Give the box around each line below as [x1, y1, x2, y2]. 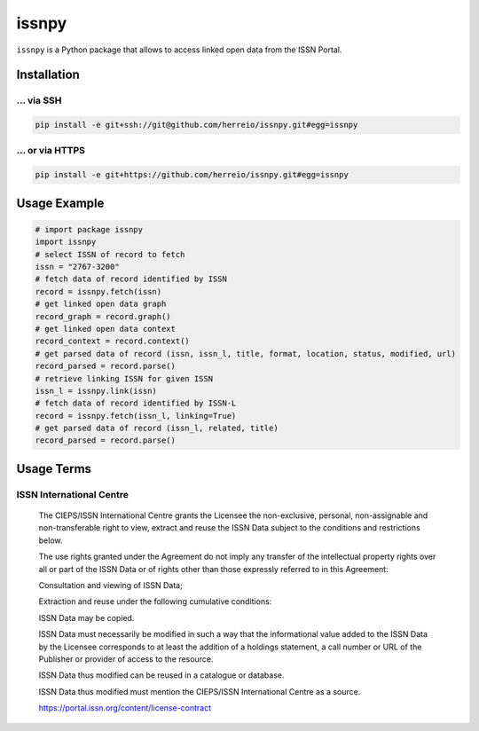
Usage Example [16, 195, 105, 210]
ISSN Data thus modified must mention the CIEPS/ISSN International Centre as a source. [38, 686, 361, 696]
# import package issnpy [35, 224, 144, 234]
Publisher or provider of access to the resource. [38, 653, 214, 664]
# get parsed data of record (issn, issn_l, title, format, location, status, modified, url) [35, 349, 457, 358]
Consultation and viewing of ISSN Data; [38, 580, 184, 590]
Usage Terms [16, 461, 92, 476]
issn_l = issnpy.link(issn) [35, 386, 157, 396]
